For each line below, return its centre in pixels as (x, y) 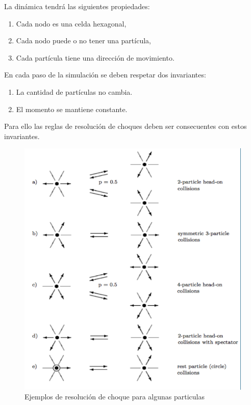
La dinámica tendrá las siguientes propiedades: (77, 6)
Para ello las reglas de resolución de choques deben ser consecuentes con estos (125, 126)
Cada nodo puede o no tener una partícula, (83, 40)
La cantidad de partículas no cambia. (74, 91)
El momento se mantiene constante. (72, 109)
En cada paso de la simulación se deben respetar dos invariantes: (105, 75)
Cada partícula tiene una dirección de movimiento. (95, 57)
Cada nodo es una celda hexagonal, (71, 23)
